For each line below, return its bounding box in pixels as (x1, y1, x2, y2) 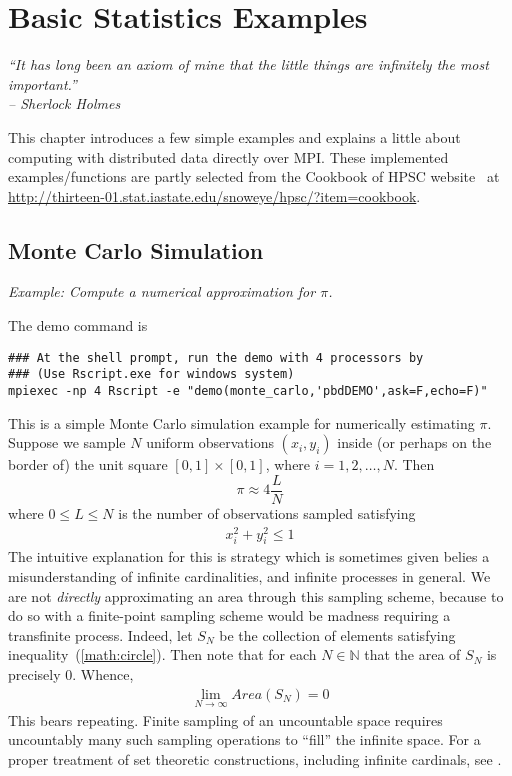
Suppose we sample (8, 432, 126, 453)
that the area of (364, 644, 461, 665)
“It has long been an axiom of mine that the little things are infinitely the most (8, 54, 489, 75)
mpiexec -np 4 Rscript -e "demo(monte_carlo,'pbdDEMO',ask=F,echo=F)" (8, 383, 488, 398)
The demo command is (8, 315, 148, 336)
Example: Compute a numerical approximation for (8, 281, 316, 302)
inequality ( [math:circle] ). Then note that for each (8, 644, 317, 665)
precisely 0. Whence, (8, 663, 134, 684)
